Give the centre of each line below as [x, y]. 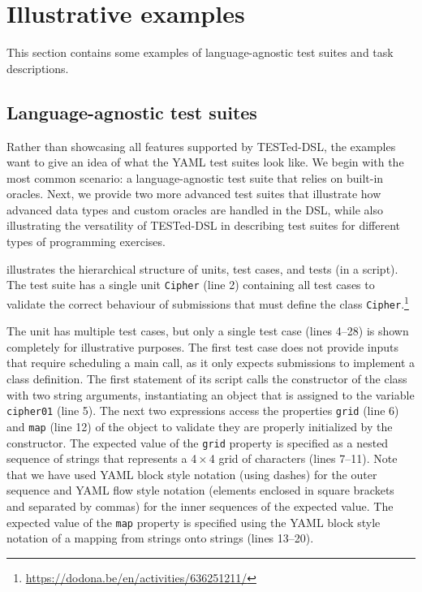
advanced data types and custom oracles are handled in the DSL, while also [195, 209]
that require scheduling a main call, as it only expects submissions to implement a [211, 363]
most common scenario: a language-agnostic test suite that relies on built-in [195, 177]
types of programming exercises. [86, 242]
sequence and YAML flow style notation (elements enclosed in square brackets [200, 490]
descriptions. [38, 68]
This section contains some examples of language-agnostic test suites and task [200, 52]
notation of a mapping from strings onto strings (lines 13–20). [160, 538]
